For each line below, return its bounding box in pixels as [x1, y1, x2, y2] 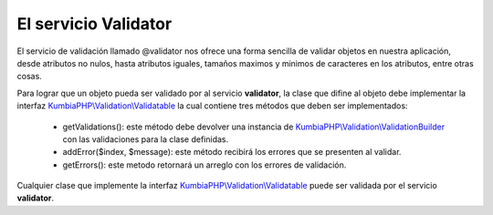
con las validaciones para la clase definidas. [62, 133, 228, 145]
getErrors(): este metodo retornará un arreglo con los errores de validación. [62, 159, 347, 170]
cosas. [16, 71, 43, 82]
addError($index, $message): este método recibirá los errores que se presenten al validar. [62, 147, 402, 158]
